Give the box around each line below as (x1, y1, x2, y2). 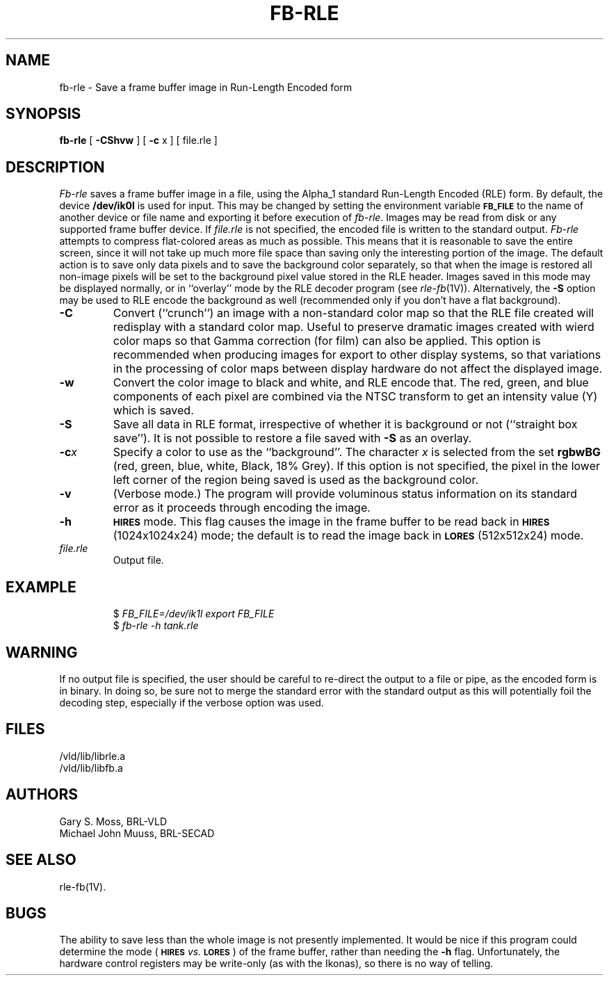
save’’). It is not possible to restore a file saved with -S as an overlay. (113, 431, 472, 446)
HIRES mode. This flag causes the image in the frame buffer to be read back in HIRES (113, 514, 550, 529)
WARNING (6, 643, 78, 661)
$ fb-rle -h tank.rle (113, 619, 199, 632)
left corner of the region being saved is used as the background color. (113, 473, 479, 487)
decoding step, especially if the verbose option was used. (59, 696, 324, 708)
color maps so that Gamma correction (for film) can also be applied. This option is (113, 334, 541, 348)
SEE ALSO (6, 851, 76, 869)
